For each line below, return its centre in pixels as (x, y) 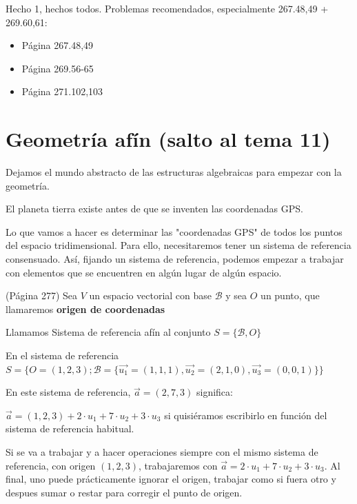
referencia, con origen (51, 465)
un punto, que (290, 295)
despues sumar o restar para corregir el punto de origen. (124, 492)
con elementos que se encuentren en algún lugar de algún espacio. (144, 272)
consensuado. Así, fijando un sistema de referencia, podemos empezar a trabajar (175, 259)
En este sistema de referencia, (68, 392)
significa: (215, 392)
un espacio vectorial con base (151, 295)
